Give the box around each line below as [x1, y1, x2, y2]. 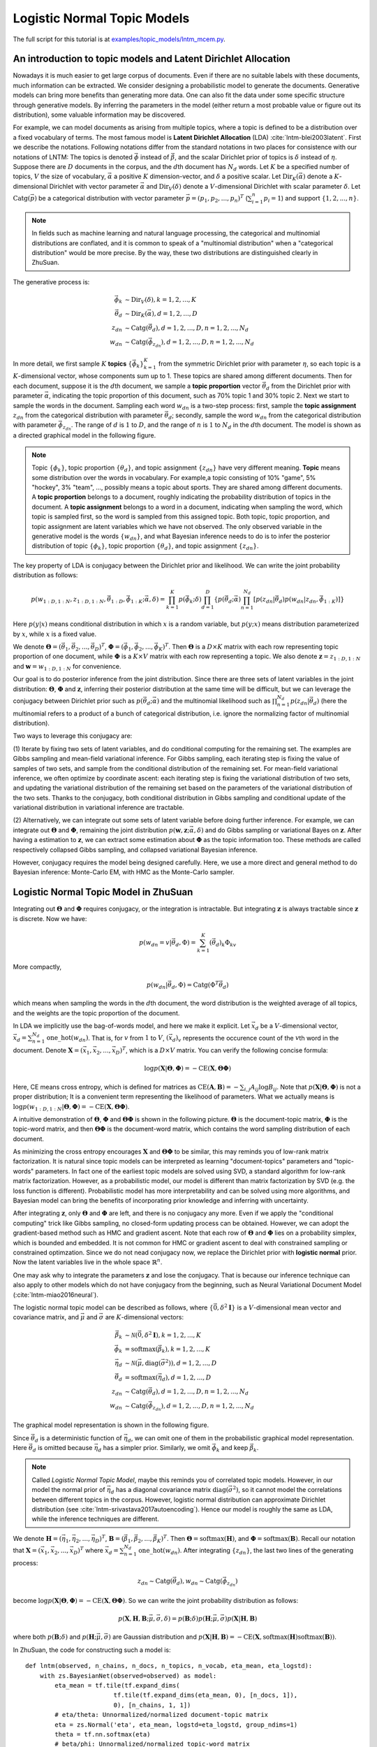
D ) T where [73, 1545, 104, 1556]
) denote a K [302, 172, 340, 181]
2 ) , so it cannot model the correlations [232, 1485, 342, 1494]
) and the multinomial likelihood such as [156, 696, 271, 705]
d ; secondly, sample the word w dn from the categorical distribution [168, 411, 362, 421]
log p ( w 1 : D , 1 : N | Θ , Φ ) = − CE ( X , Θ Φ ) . [13, 1102, 130, 1112]
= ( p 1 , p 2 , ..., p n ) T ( [191, 193, 248, 204]
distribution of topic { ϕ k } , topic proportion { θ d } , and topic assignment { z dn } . [31, 542, 259, 552]
